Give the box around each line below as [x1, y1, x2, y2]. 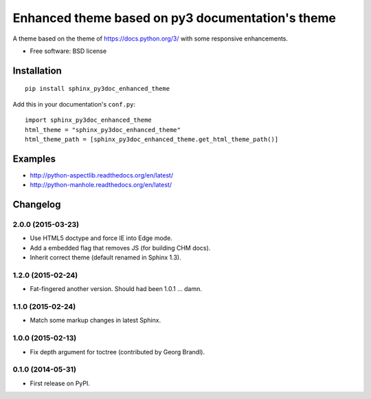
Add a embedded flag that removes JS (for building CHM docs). [30, 244, 211, 252]
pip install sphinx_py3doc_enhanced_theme [25, 85, 170, 93]
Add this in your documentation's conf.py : [12, 100, 136, 108]
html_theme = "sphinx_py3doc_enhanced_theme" [25, 126, 181, 133]
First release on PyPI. [30, 379, 91, 387]
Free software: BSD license [30, 47, 106, 55]
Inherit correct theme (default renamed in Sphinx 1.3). [30, 253, 181, 261]
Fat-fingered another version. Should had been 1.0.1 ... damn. [30, 285, 202, 293]
